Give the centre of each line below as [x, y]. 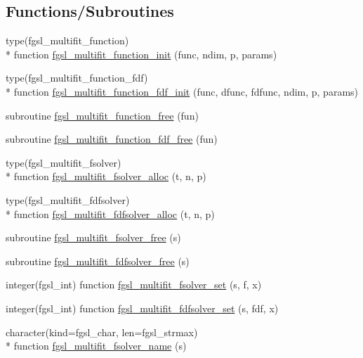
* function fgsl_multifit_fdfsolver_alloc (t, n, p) [110, 213]
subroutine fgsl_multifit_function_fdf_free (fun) [112, 139]
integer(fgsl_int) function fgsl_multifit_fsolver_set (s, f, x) [134, 285]
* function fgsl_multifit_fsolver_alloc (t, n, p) [106, 176]
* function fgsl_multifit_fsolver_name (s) [96, 346]
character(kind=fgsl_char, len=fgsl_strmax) [102, 332]
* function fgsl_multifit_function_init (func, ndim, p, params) [141, 54]
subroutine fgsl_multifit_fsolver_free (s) [93, 237]
